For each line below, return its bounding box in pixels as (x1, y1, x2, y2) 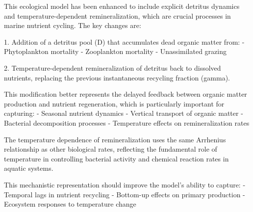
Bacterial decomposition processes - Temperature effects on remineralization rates (4, 117, 250, 128)
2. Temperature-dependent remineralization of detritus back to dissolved (4, 62, 221, 73)
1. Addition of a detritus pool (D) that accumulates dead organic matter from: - (4, 36, 245, 47)
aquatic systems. (4, 163, 53, 173)
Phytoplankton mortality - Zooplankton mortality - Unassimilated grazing (4, 46, 227, 56)
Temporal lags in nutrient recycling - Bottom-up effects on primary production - (4, 189, 245, 199)
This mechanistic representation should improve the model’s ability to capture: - (4, 179, 246, 189)
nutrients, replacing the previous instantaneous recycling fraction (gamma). (4, 72, 230, 82)
